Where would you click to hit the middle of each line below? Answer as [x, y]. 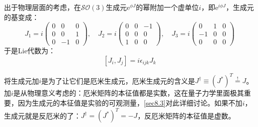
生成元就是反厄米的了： [42, 115]
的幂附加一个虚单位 [167, 7]
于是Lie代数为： [30, 51]
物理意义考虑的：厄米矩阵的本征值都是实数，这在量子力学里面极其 [135, 93]
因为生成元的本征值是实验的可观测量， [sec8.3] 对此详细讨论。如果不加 [130, 103]
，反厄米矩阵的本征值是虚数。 [186, 115]
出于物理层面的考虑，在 [42, 7]
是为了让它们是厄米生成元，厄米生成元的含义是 [118, 80]
